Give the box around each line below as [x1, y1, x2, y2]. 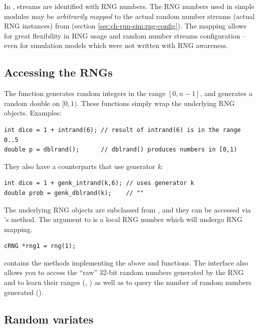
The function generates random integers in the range [4, 88, 166, 98]
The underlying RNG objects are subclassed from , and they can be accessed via [4, 204, 251, 214]
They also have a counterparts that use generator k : [4, 160, 163, 171]
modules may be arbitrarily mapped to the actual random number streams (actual [4, 10, 255, 21]
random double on [4, 97, 60, 108]
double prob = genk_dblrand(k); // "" [4, 189, 144, 196]
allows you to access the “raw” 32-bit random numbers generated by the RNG [4, 267, 244, 277]
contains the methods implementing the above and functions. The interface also [4, 257, 248, 267]
